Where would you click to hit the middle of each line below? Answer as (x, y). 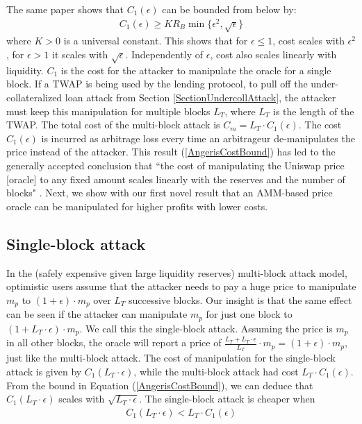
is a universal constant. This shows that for (156, 41)
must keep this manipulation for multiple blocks (108, 111)
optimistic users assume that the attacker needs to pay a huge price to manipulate (181, 286)
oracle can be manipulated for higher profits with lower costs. (137, 206)
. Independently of (164, 54)
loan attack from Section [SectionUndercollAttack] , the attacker (200, 97)
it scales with (80, 54)
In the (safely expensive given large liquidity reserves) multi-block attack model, (177, 272)
